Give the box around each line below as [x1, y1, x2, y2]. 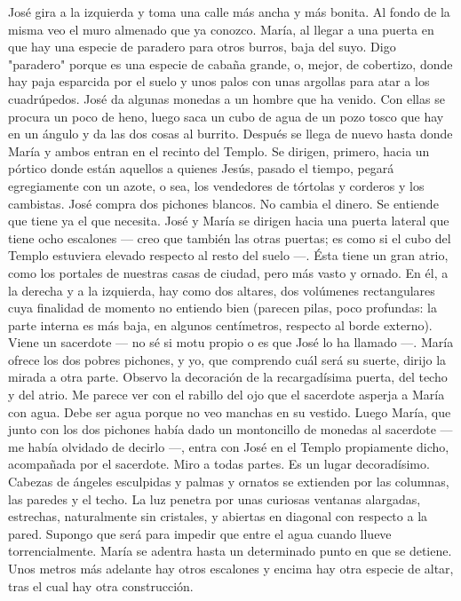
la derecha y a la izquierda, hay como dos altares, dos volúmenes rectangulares [8, 281, 435, 299]
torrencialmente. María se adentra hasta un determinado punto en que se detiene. [8, 542, 452, 560]
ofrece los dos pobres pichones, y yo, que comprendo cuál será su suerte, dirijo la [8, 350, 447, 368]
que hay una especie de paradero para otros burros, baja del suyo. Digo [8, 37, 396, 56]
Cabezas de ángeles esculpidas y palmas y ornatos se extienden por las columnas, [8, 472, 449, 491]
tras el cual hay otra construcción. [8, 576, 194, 595]
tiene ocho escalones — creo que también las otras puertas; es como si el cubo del [8, 228, 451, 247]
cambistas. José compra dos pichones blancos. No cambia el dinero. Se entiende [8, 194, 439, 212]
